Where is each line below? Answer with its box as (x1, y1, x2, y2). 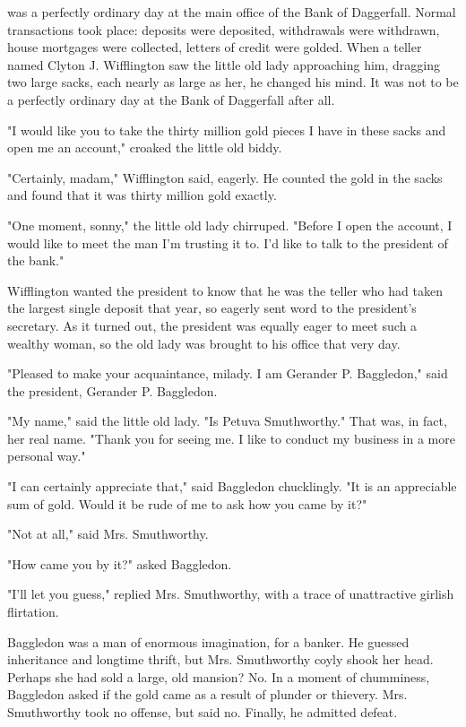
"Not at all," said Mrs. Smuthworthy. (7, 524, 209, 543)
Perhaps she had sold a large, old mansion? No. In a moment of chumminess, (7, 667, 430, 686)
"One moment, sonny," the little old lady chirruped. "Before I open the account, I (7, 215, 453, 234)
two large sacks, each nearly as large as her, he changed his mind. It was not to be (7, 73, 459, 91)
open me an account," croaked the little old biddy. (7, 138, 282, 157)
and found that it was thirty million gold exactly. (7, 186, 277, 204)
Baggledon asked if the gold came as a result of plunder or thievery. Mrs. (7, 685, 408, 704)
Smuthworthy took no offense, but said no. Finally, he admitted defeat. (7, 703, 398, 721)
